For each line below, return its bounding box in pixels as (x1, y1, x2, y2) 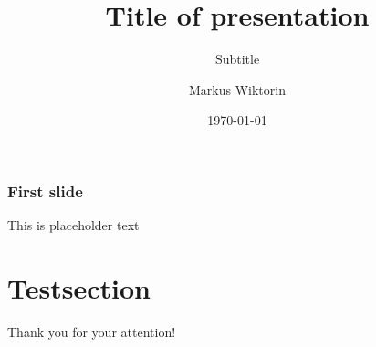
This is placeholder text (7, 216, 140, 235)
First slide (7, 179, 83, 202)
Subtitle (214, 49, 260, 68)
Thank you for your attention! (7, 321, 176, 341)
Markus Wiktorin (189, 79, 286, 99)
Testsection (7, 268, 151, 306)
